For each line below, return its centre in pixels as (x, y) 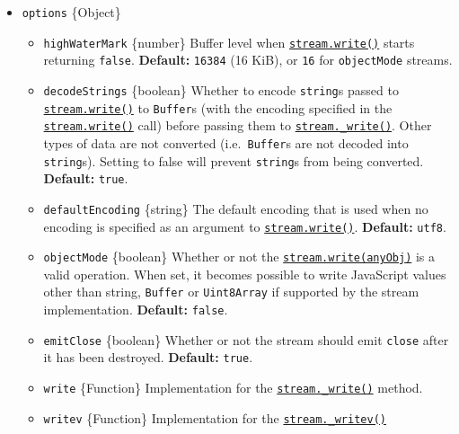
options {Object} (71, 12)
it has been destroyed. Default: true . (148, 357)
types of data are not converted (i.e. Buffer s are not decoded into (226, 142)
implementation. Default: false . (136, 310)
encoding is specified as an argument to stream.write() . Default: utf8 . (245, 226)
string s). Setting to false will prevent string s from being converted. (234, 160)
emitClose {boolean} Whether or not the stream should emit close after (246, 339)
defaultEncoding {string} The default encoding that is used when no (236, 208)
